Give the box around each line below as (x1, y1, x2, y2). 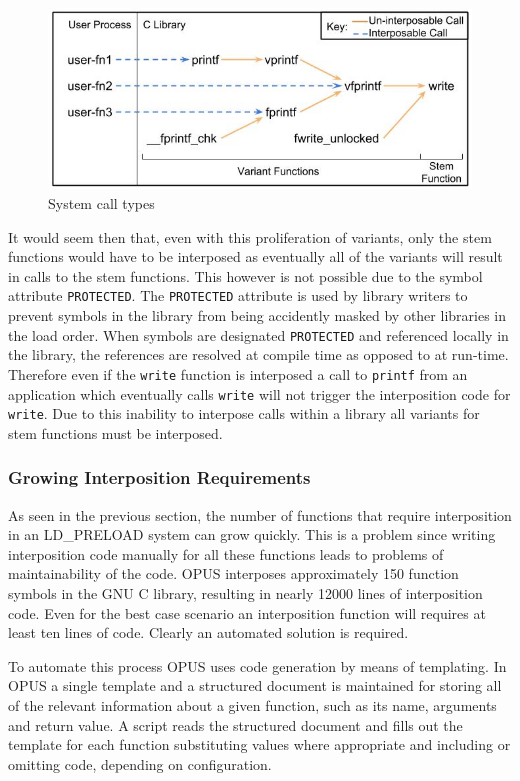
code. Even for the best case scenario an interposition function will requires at (8, 602, 486, 623)
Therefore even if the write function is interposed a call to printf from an (8, 363, 468, 384)
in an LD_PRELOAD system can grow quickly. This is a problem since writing (8, 524, 496, 545)
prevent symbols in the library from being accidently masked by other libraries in (8, 305, 506, 326)
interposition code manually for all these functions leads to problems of (8, 543, 444, 564)
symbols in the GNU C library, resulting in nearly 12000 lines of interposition (8, 583, 483, 604)
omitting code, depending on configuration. (8, 753, 272, 774)
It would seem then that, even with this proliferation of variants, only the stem (8, 226, 492, 247)
